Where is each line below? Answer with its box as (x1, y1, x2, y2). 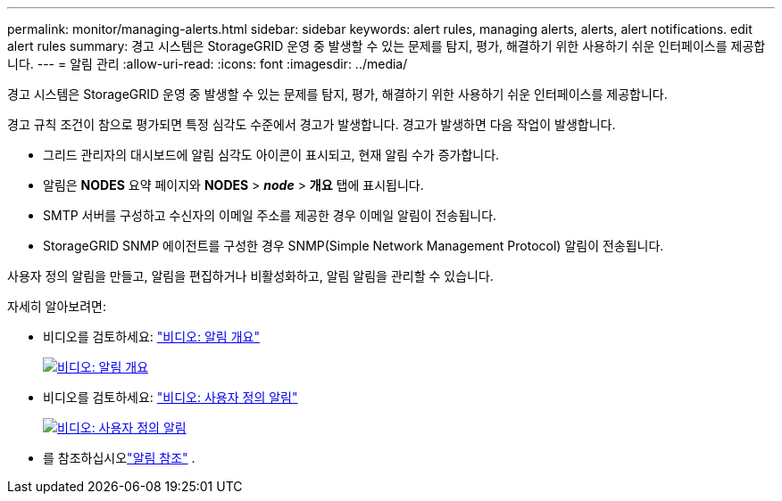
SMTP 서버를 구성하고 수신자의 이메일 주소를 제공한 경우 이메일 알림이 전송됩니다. (43, 208, 497, 223)
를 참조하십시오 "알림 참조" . (43, 450, 195, 465)
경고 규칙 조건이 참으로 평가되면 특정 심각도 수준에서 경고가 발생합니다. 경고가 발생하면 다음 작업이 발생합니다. (7, 117, 616, 132)
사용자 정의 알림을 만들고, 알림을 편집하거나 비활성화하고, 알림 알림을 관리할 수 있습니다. (7, 268, 494, 283)
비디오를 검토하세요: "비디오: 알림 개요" (43, 329, 260, 344)
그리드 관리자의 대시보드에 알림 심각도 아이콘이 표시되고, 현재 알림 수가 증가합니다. (43, 147, 500, 162)
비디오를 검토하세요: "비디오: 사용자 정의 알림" (43, 390, 298, 405)
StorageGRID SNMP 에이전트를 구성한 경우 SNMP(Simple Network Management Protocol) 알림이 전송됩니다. (43, 238, 664, 253)
